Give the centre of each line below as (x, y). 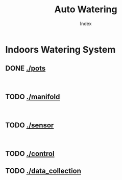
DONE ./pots (26, 68)
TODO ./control (30, 154)
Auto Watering (86, 9)
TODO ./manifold (33, 97)
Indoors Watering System (60, 49)
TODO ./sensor (30, 125)
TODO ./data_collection (43, 171)
